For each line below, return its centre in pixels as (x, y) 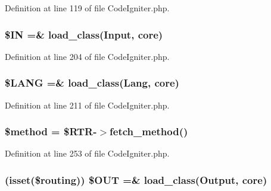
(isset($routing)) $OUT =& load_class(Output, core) (136, 179)
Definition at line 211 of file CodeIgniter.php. (87, 105)
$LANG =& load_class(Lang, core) (92, 83)
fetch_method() (149, 131)
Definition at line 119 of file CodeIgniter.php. (87, 8)
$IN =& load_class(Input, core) (84, 34)
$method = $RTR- (51, 131)
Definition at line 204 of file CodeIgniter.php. (87, 56)
